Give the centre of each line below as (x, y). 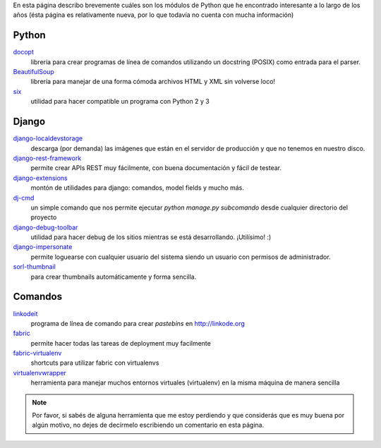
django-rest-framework (47, 158)
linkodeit (25, 313)
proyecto (44, 217)
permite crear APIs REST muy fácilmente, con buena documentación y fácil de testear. (156, 168)
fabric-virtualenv (37, 353)
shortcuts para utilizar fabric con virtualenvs (95, 363)
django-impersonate (43, 247)
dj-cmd (24, 198)
